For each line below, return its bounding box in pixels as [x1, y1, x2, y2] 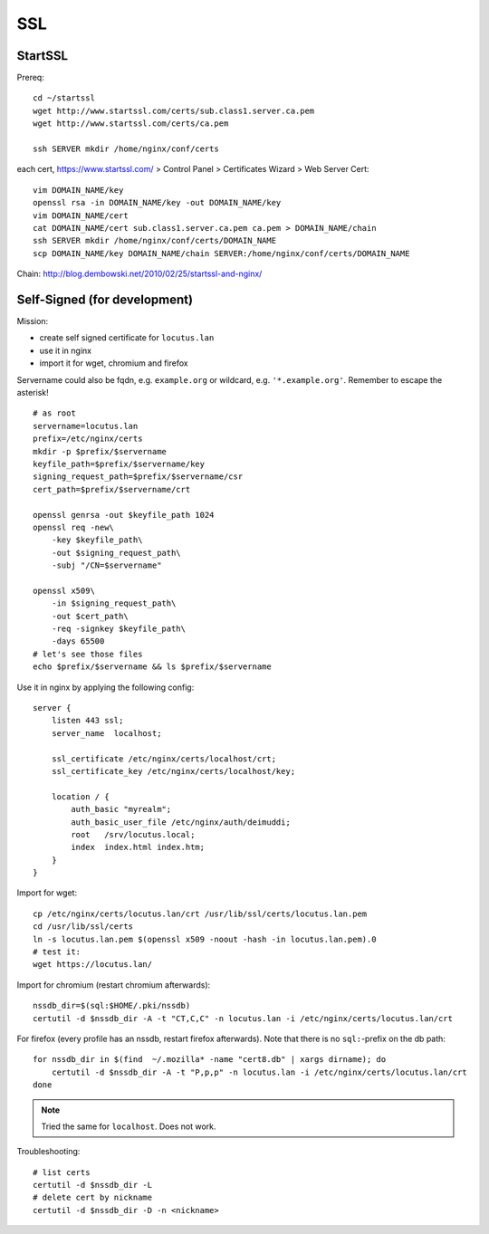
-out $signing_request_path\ [51, 548, 181, 558]
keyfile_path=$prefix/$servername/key [33, 458, 206, 469]
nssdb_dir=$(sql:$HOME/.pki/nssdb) [33, 1000, 191, 1011]
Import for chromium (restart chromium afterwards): [16, 979, 211, 990]
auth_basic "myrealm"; [71, 804, 172, 815]
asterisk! [16, 387, 49, 397]
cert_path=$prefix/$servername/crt [33, 484, 191, 494]
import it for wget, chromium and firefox [39, 358, 189, 368]
